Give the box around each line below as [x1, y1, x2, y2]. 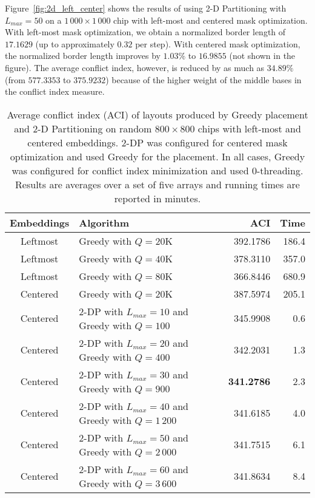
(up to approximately [35, 37, 114, 50]
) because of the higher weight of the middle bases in [105, 73, 302, 86]
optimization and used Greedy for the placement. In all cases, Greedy [10, 149, 305, 163]
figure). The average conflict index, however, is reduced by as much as [5, 61, 265, 73]
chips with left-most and [197, 121, 301, 135]
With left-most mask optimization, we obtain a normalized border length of [5, 26, 286, 38]
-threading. [256, 163, 303, 177]
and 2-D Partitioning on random [14, 121, 152, 135]
